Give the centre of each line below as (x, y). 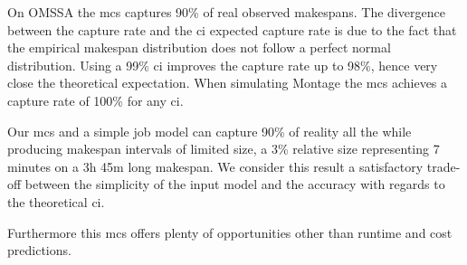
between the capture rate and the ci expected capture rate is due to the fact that (232, 29)
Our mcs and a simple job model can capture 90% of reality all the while (210, 131)
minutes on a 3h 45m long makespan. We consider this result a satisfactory (215, 166)
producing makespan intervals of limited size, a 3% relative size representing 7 (224, 149)
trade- (443, 166)
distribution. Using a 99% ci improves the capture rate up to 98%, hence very (223, 65)
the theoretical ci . (56, 201)
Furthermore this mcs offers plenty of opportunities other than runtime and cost (230, 232)
